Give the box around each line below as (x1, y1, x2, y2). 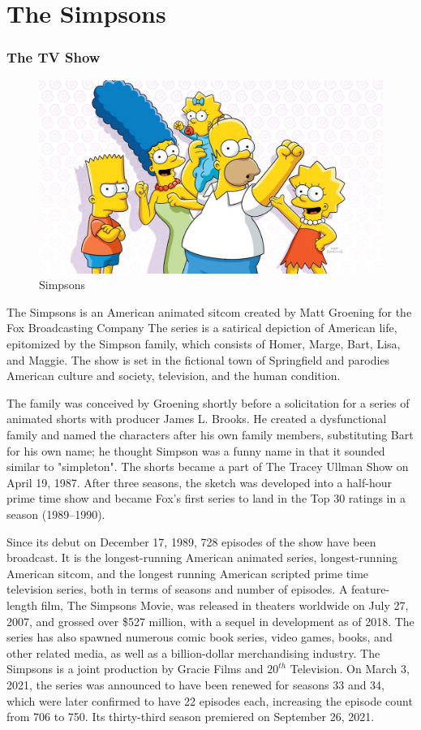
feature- (351, 581, 390, 598)
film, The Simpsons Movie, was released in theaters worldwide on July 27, (41, 596, 409, 613)
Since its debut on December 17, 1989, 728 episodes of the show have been (6, 533, 376, 550)
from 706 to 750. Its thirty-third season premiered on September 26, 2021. (6, 708, 375, 725)
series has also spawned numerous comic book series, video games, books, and (6, 628, 393, 646)
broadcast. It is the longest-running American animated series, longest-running (6, 549, 398, 566)
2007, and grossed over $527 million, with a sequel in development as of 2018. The (6, 612, 415, 629)
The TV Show (6, 47, 101, 67)
